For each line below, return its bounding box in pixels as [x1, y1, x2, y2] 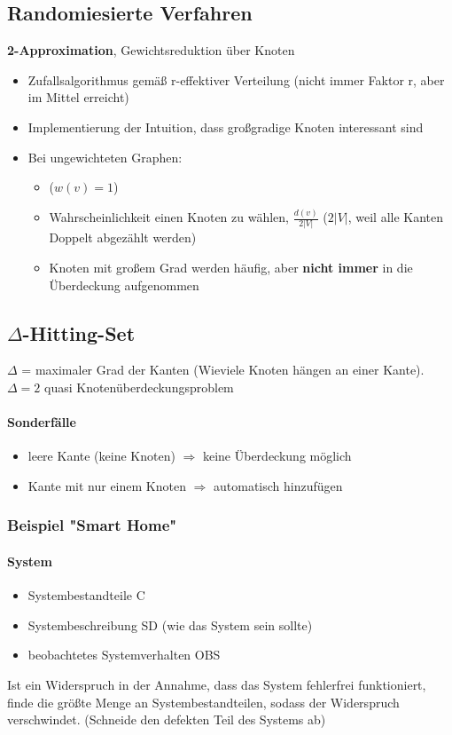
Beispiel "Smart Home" [7, 514, 177, 536]
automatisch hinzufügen [214, 476, 343, 494]
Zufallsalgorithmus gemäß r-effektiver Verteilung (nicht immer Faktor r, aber [27, 70, 445, 89]
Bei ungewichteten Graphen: [27, 147, 183, 166]
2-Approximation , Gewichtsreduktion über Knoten [7, 41, 295, 59]
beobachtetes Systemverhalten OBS [27, 645, 221, 664]
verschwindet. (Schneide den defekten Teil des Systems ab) [7, 710, 326, 729]
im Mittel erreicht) [27, 88, 129, 107]
